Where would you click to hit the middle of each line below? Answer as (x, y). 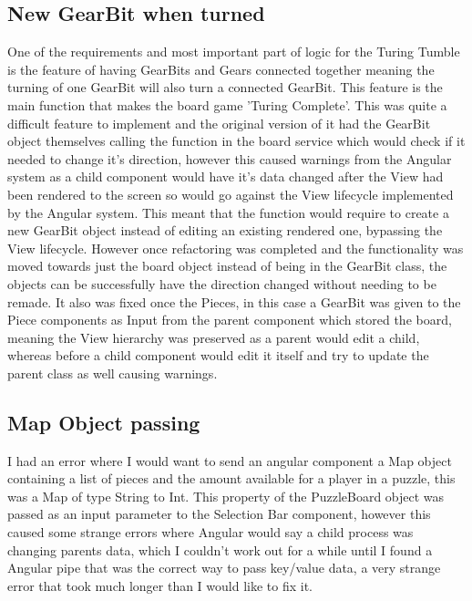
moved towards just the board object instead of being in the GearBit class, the (227, 266)
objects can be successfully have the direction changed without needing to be (222, 283)
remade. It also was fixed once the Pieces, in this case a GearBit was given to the (234, 301)
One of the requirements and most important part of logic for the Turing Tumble (234, 52)
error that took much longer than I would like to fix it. (160, 585)
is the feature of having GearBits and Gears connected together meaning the (221, 69)
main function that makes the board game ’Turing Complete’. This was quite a (227, 104)
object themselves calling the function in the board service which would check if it (236, 141)
